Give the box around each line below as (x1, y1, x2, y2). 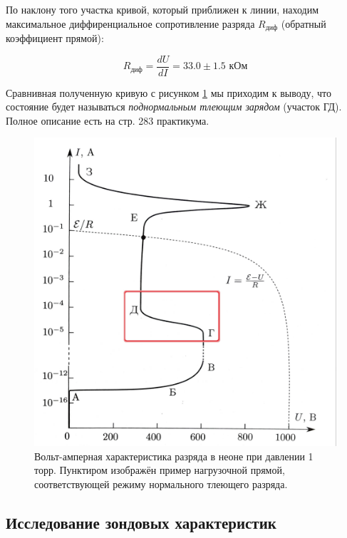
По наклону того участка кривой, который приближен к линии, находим (6, 2, 319, 16)
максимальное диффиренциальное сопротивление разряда (6, 16, 255, 31)
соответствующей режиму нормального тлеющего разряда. (34, 476, 288, 491)
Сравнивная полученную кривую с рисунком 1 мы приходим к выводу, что (6, 85, 332, 100)
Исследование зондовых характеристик (6, 511, 276, 533)
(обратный (281, 16, 326, 31)
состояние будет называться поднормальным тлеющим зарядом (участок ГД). (6, 99, 342, 114)
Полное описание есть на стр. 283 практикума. (6, 113, 209, 128)
